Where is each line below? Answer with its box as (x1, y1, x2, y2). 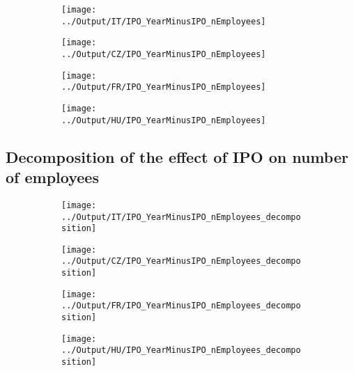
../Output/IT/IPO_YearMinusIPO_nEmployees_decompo (61, 212, 301, 222)
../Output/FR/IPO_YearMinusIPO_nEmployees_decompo (61, 301, 301, 311)
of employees (6, 166, 99, 188)
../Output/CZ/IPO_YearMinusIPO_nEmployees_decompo (61, 256, 301, 267)
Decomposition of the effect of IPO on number (6, 145, 348, 167)
